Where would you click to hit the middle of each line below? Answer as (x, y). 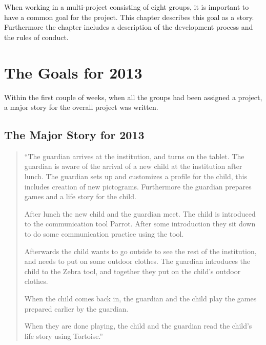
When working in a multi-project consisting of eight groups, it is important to (127, 7)
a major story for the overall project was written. (81, 107)
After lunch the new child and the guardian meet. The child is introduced (140, 213)
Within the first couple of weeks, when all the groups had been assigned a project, (133, 97)
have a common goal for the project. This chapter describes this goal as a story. (129, 17)
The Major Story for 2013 (74, 135)
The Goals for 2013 (73, 72)
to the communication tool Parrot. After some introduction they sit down (140, 224)
